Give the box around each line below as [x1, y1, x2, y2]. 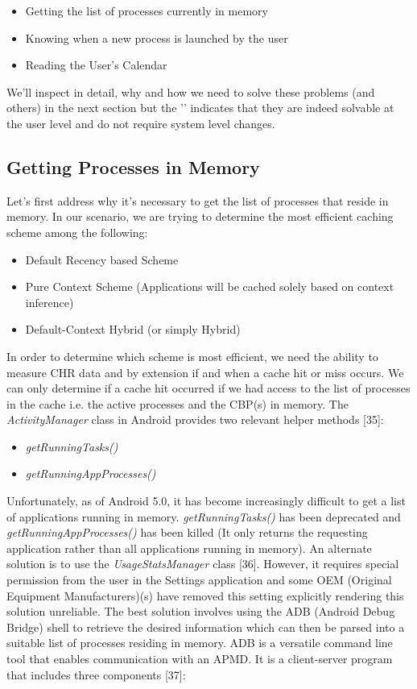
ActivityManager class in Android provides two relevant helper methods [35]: [6, 411, 384, 428]
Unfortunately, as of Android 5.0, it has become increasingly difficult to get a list [6, 492, 406, 509]
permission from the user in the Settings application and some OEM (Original [6, 571, 392, 588]
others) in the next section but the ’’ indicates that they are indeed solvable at [6, 99, 394, 116]
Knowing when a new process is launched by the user [25, 29, 288, 46]
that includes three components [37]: [6, 666, 186, 683]
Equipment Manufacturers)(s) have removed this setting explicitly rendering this [6, 587, 404, 604]
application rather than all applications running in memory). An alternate [6, 539, 372, 556]
